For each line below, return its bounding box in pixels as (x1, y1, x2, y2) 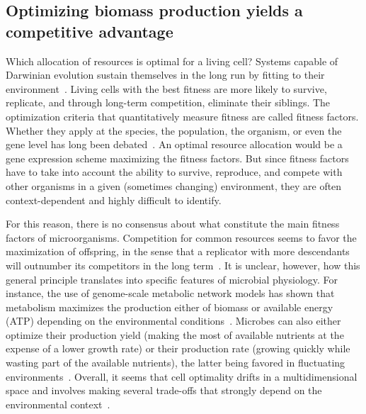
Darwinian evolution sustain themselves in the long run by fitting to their (6, 67, 325, 82)
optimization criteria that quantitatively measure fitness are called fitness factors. (6, 108, 359, 123)
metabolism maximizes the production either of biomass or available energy (6, 299, 333, 314)
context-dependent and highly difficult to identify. (6, 192, 222, 207)
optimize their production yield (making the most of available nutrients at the (6, 327, 344, 342)
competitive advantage (6, 20, 173, 42)
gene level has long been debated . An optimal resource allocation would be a (6, 137, 343, 152)
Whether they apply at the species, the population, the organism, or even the (6, 123, 342, 138)
